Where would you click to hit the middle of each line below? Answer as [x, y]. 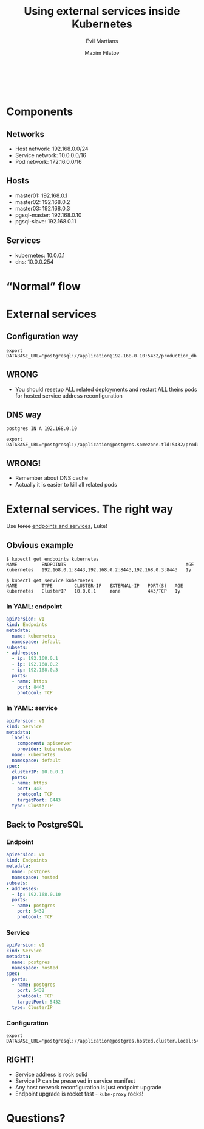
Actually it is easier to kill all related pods [66, 485]
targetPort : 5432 [39, 1002]
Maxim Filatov [102, 52]
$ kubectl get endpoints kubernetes [53, 559]
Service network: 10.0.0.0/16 [51, 155]
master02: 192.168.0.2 [42, 202]
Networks [25, 134]
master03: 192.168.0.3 [42, 208]
